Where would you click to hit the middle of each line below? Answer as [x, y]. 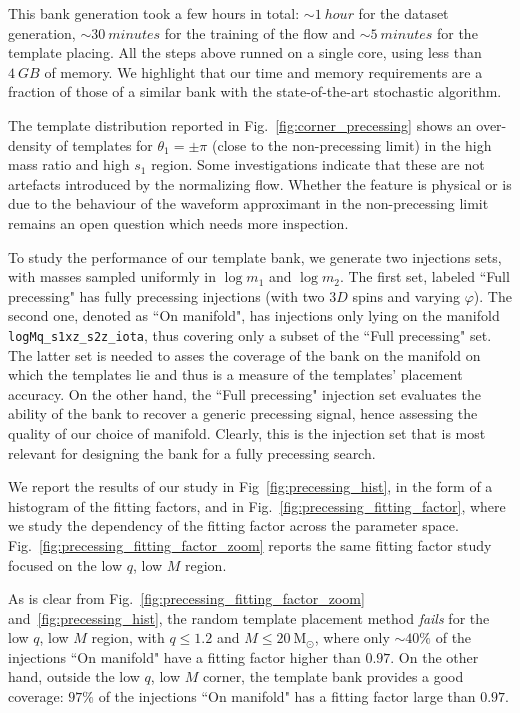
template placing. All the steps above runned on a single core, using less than [245, 52]
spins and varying [406, 295]
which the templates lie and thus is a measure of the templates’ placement [235, 374]
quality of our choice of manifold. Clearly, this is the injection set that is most [247, 432]
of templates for [104, 144]
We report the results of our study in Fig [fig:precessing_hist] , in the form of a [250, 486]
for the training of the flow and [259, 32]
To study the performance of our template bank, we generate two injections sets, [255, 256]
